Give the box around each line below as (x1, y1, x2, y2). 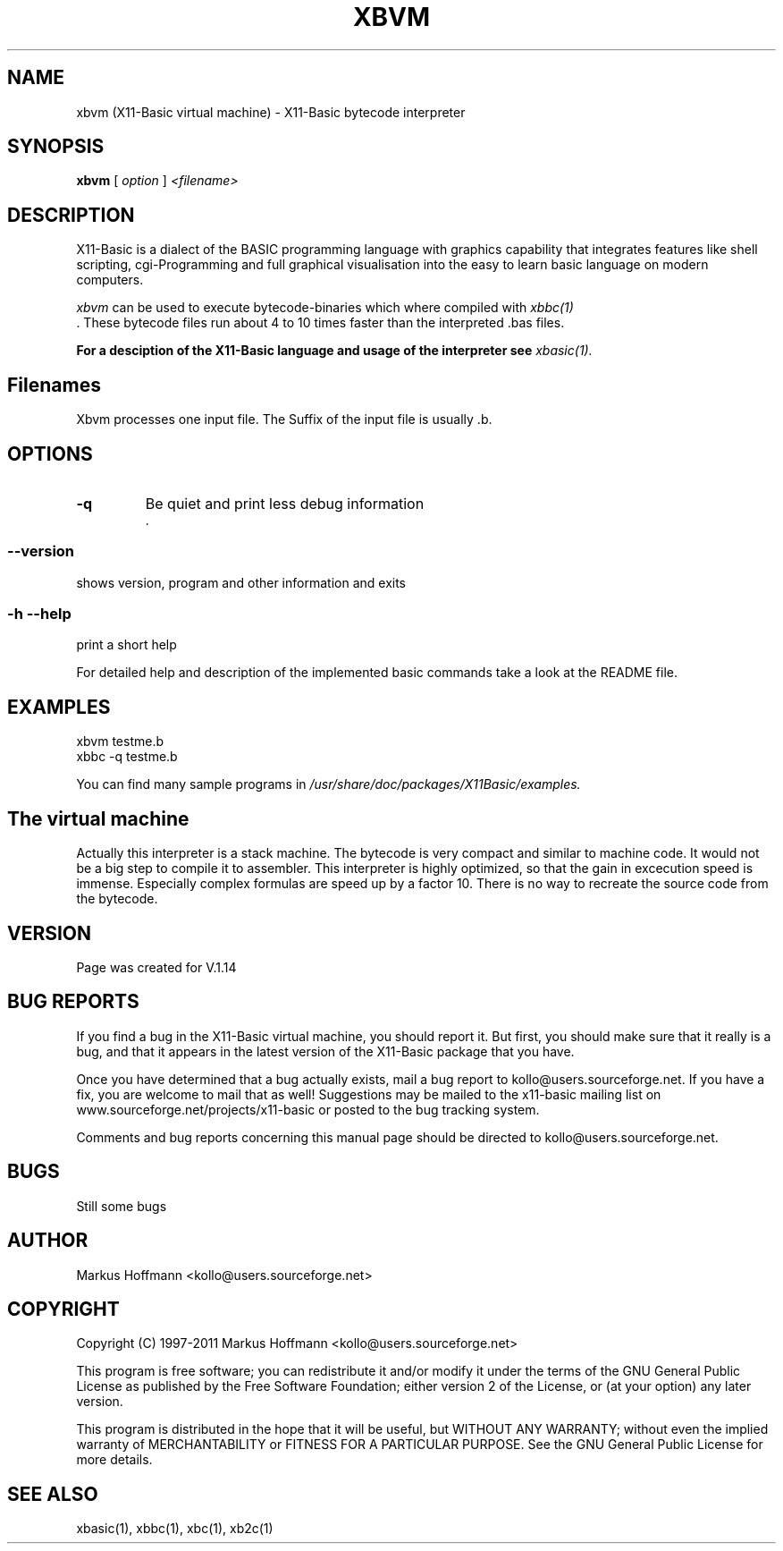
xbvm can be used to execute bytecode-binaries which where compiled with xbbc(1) (76, 300, 574, 316)
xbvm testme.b (76, 733, 164, 750)
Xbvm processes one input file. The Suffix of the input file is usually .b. (76, 411, 493, 428)
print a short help (76, 637, 177, 653)
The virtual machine (7, 807, 189, 830)
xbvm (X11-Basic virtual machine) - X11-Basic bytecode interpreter (76, 104, 466, 120)
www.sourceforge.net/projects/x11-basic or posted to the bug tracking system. (76, 1101, 540, 1117)
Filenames (7, 373, 101, 396)
